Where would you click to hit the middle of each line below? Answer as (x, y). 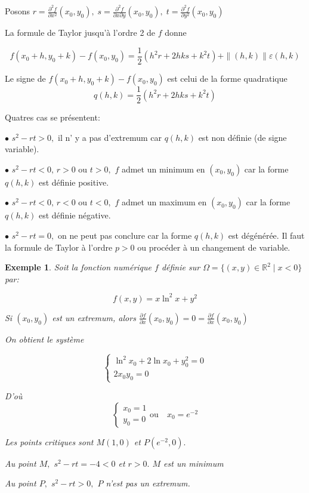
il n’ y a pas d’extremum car (110, 137)
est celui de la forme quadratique (227, 78)
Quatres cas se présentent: (52, 117)
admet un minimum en (163, 169)
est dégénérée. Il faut (266, 235)
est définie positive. (74, 182)
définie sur (181, 267)
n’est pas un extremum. (148, 483)
